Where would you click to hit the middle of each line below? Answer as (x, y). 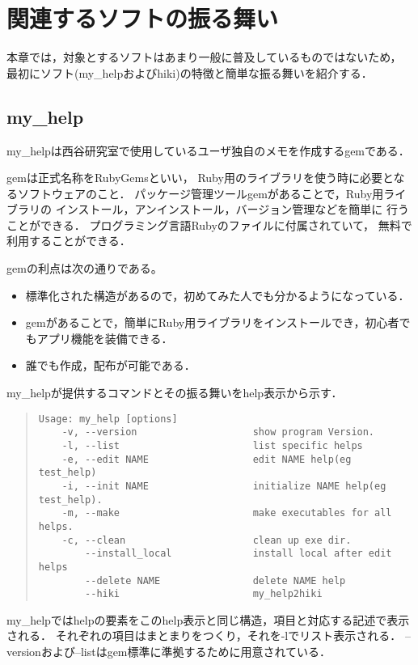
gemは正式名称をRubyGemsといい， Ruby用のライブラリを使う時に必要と (200, 178)
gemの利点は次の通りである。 (84, 268)
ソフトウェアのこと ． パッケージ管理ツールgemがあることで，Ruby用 (201, 193)
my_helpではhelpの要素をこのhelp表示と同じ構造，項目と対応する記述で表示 (208, 619)
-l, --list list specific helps (212, 445)
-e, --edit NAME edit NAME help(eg (207, 459)
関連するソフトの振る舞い (143, 18)
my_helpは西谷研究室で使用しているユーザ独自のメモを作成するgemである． (208, 150)
